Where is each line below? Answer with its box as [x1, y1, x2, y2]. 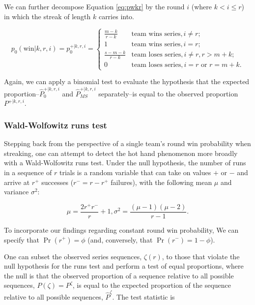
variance [4, 186, 29, 197]
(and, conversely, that [87, 234, 153, 244]
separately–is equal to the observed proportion [98, 88, 238, 98]
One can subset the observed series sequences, [4, 251, 142, 261]
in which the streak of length [4, 11, 91, 21]
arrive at [4, 177, 30, 187]
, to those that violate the [162, 251, 240, 261]
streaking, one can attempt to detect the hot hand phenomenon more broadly [4, 148, 238, 158]
